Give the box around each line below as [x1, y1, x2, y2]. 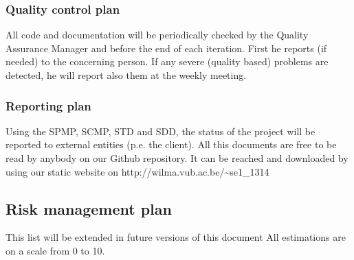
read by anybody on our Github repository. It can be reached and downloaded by [5, 151, 349, 165]
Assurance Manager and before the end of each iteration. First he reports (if [5, 40, 327, 55]
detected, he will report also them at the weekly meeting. [5, 68, 247, 82]
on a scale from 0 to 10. [5, 243, 105, 257]
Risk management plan [5, 198, 172, 219]
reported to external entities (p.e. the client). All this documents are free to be [5, 137, 337, 152]
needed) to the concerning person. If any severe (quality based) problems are [5, 54, 329, 69]
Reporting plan [5, 97, 91, 114]
